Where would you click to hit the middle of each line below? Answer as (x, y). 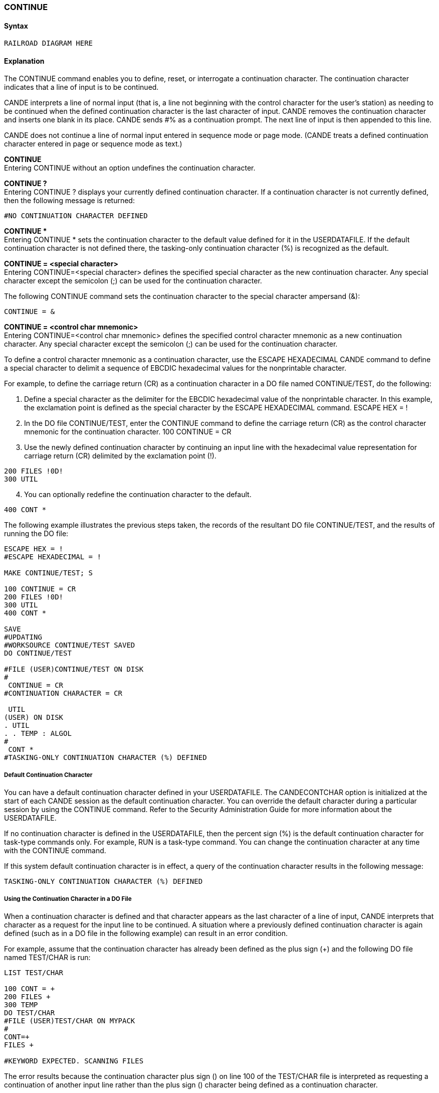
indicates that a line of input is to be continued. (81, 87)
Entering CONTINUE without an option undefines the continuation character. (130, 168)
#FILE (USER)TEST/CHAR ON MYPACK (70, 1021)
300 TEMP (21, 1005)
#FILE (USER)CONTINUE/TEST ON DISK (74, 669)
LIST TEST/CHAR (34, 973)
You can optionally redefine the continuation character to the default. (138, 495)
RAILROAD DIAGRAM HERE (49, 43)
